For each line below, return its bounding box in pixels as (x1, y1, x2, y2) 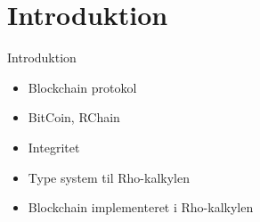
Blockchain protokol (28, 78, 137, 96)
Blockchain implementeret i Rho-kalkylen (28, 198, 254, 217)
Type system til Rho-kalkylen (28, 168, 190, 186)
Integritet (28, 137, 80, 156)
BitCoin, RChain (28, 108, 120, 127)
